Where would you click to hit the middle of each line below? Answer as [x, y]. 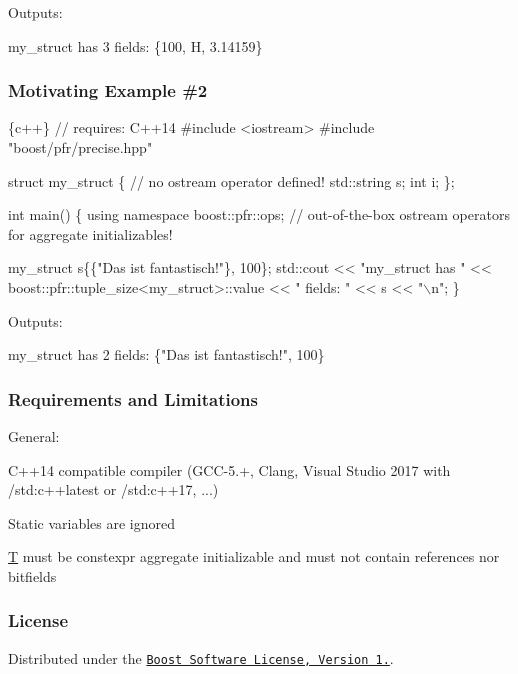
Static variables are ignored [92, 522]
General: [34, 435]
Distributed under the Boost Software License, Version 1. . [201, 657]
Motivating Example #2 [108, 90]
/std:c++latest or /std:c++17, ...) [113, 489]
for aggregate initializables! [90, 233]
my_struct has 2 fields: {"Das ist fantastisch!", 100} [166, 354]
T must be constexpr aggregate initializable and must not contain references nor [254, 556]
